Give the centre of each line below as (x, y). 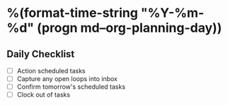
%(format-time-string (73, 13)
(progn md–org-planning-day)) (130, 28)
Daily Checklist (41, 54)
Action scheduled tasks (51, 71)
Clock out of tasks (44, 95)
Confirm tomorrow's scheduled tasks (71, 87)
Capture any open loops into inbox (67, 79)
